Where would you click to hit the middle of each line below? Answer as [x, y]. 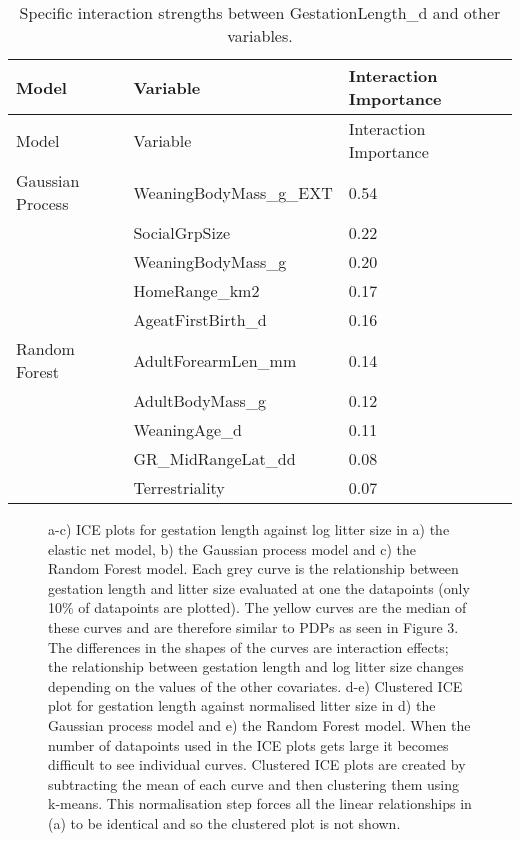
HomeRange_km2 [196, 290]
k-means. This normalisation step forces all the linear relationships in [260, 803]
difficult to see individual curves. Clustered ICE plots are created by [257, 764]
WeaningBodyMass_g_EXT [233, 192]
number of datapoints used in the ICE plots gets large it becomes [248, 744]
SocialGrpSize [182, 232]
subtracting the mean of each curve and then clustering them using [254, 783]
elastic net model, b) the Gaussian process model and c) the [232, 548]
